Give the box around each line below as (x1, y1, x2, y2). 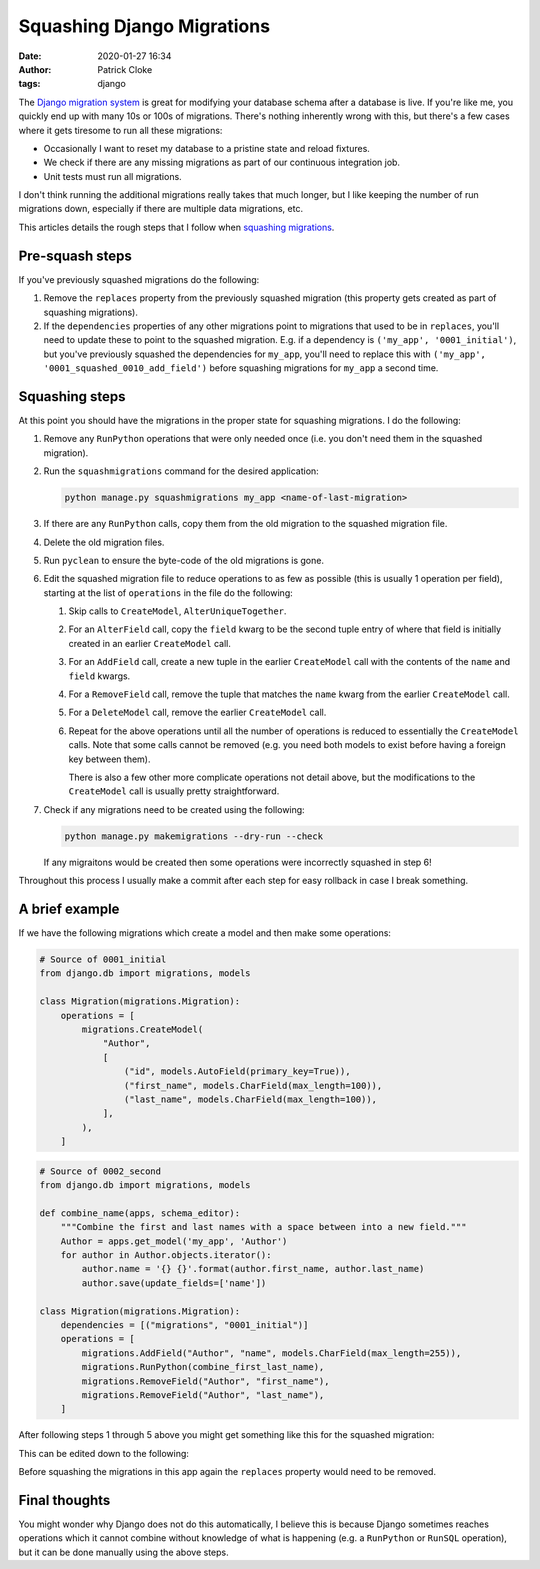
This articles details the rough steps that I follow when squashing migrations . (18, 221, 335, 233)
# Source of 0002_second (39, 1165, 162, 1177)
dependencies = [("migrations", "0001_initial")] (60, 1319, 309, 1330)
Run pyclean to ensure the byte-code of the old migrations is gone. (43, 554, 325, 566)
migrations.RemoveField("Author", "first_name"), (81, 1375, 330, 1387)
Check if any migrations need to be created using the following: (43, 803, 305, 815)
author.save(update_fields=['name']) (81, 1277, 267, 1289)
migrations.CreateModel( (81, 1023, 204, 1035)
